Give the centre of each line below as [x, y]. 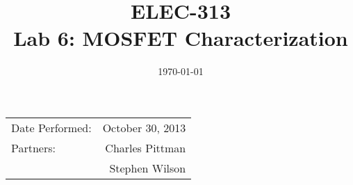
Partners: [33, 147]
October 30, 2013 [144, 127]
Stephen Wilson [148, 168]
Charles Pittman [146, 147]
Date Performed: [51, 127]
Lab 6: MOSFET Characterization [181, 38]
